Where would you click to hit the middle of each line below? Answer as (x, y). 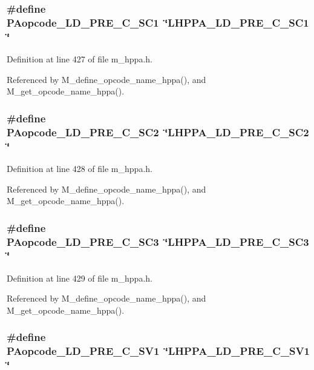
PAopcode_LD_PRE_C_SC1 (83, 22)
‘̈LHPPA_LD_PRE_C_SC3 (237, 241)
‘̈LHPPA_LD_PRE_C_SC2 (237, 132)
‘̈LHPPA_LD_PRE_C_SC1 (237, 22)
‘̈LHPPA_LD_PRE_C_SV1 (237, 351)
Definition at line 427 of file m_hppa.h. (80, 59)
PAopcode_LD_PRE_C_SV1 (83, 351)
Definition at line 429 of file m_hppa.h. (80, 278)
